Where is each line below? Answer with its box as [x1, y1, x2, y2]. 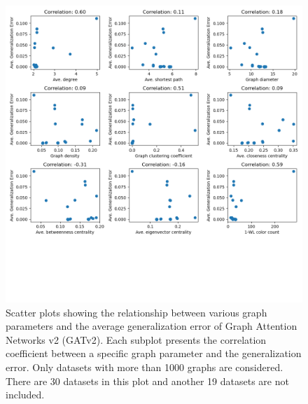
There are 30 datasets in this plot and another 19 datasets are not [6, 373, 289, 388]
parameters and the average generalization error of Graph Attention [6, 319, 297, 333]
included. [6, 387, 45, 402]
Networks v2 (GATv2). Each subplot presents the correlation [6, 332, 267, 347]
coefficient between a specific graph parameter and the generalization [6, 346, 302, 361]
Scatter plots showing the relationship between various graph [6, 305, 267, 319]
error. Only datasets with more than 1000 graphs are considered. [6, 359, 283, 374]
